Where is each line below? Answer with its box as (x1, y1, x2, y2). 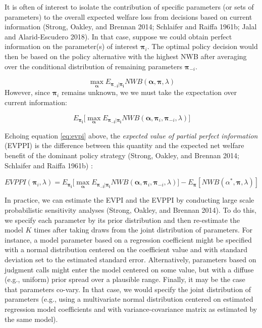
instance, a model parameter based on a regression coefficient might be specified (5, 234, 252, 245)
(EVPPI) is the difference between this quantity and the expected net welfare (5, 140, 244, 151)
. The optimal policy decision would (147, 41, 258, 52)
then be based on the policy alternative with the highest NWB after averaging (5, 51, 247, 61)
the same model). (5, 313, 58, 324)
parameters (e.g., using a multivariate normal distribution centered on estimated (5, 294, 253, 304)
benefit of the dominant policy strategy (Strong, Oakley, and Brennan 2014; (5, 150, 239, 160)
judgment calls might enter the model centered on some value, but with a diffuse (5, 264, 254, 274)
